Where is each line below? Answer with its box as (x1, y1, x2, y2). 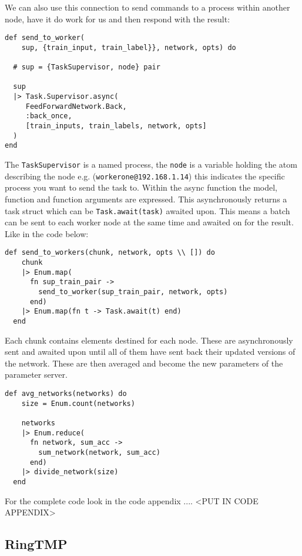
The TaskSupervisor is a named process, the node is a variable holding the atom (5, 158, 297, 171)
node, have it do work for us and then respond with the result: (5, 12, 230, 25)
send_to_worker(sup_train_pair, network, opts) (38, 288, 228, 297)
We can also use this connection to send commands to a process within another (5, 1, 290, 13)
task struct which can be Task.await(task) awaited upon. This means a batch (5, 204, 290, 217)
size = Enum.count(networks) (21, 399, 135, 408)
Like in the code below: (5, 227, 89, 239)
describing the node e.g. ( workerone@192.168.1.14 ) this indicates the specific (5, 169, 285, 182)
